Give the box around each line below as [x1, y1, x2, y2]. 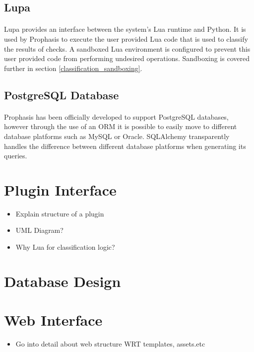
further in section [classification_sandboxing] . [4, 63, 142, 73]
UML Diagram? [15, 225, 63, 235]
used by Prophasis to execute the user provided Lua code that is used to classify [4, 33, 248, 44]
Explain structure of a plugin [15, 208, 104, 218]
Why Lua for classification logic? [15, 242, 115, 252]
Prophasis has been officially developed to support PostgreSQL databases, [4, 111, 229, 122]
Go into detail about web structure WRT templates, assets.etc [15, 339, 205, 349]
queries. [4, 150, 27, 161]
